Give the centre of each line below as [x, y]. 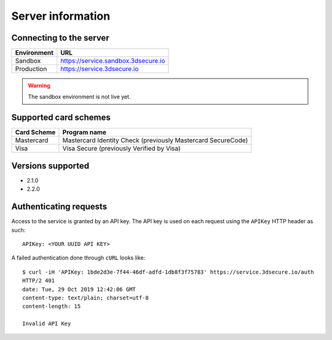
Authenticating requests [59, 207]
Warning [39, 85]
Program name [85, 132]
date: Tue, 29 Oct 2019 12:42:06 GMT [79, 289]
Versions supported [50, 166]
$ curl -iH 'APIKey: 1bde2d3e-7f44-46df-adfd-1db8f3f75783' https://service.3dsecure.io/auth [168, 272]
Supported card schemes [61, 118]
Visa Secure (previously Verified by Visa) [121, 149]
